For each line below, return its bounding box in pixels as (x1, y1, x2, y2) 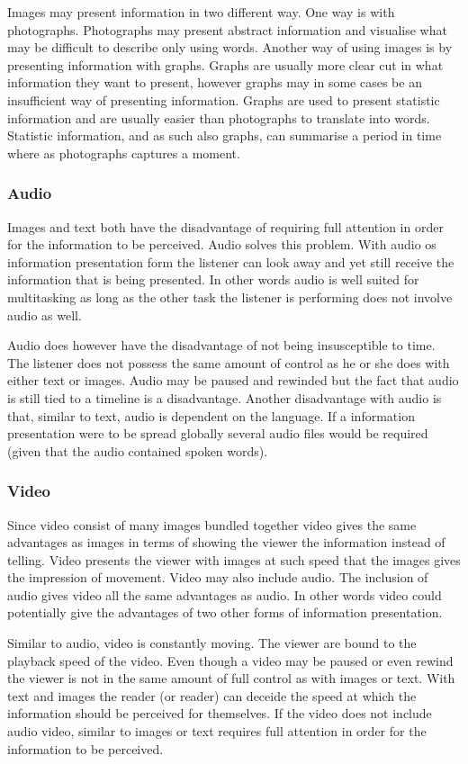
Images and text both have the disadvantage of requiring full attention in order (7, 217, 444, 236)
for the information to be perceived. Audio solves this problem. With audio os (7, 235, 436, 254)
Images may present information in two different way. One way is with (7, 3, 395, 21)
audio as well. (7, 305, 82, 324)
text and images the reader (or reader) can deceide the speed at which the (7, 686, 417, 705)
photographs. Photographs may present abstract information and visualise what (7, 20, 447, 39)
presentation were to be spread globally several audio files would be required (7, 424, 428, 443)
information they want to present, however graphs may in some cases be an (7, 73, 422, 92)
